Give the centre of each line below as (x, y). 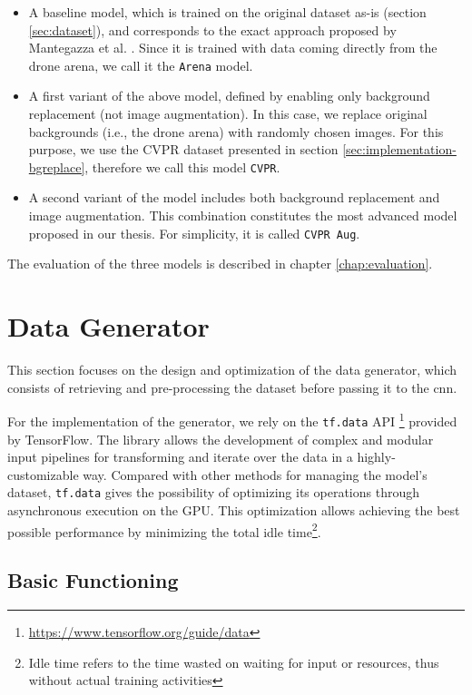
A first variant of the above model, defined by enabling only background (229, 96)
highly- (376, 457)
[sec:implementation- (399, 149)
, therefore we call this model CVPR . (182, 166)
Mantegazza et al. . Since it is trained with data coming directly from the (233, 48)
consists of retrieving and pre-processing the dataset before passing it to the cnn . (232, 387)
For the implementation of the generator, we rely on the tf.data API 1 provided (232, 420)
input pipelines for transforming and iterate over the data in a (180, 457)
